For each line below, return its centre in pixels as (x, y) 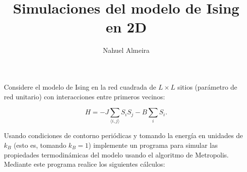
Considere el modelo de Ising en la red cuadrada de (80, 86)
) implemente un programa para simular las (153, 145)
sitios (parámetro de (207, 86)
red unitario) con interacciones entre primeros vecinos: (84, 96)
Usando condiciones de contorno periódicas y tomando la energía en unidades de (123, 135)
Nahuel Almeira (126, 50)
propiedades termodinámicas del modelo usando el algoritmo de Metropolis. (116, 154)
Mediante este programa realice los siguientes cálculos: (85, 164)
